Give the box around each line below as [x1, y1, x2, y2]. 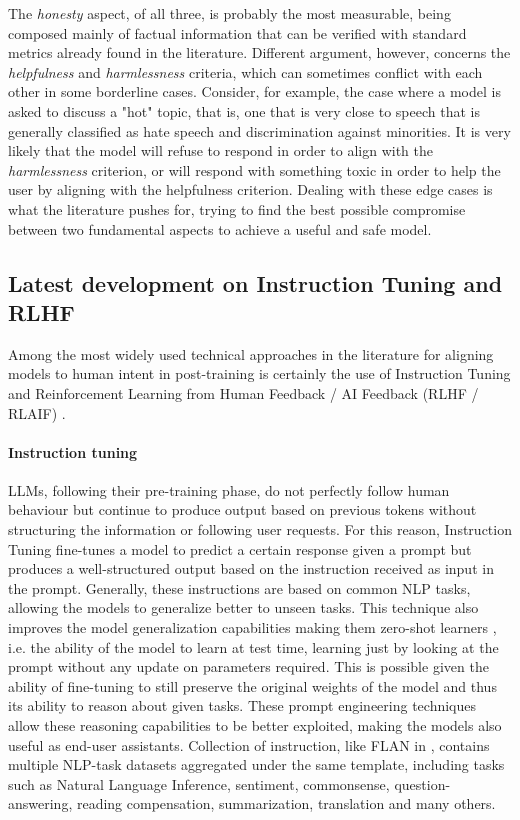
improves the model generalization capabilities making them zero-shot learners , [8, 617, 497, 638]
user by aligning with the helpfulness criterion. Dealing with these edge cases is [8, 179, 493, 200]
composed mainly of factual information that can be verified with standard [8, 22, 467, 43]
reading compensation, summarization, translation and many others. [76, 793, 496, 814]
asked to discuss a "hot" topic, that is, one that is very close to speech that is [8, 100, 480, 121]
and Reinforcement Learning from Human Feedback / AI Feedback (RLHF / [8, 382, 479, 403]
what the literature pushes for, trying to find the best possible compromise [8, 198, 466, 219]
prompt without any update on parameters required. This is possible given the [8, 656, 489, 677]
